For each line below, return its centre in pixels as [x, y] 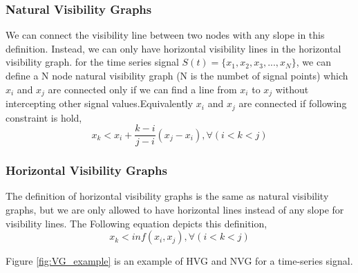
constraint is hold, [44, 117]
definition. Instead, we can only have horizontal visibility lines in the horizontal [173, 48]
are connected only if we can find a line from [142, 89]
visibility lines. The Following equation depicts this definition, [136, 223]
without [292, 89]
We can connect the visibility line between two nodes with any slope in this [165, 35]
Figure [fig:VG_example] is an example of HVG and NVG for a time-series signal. [179, 261]
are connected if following [293, 103]
